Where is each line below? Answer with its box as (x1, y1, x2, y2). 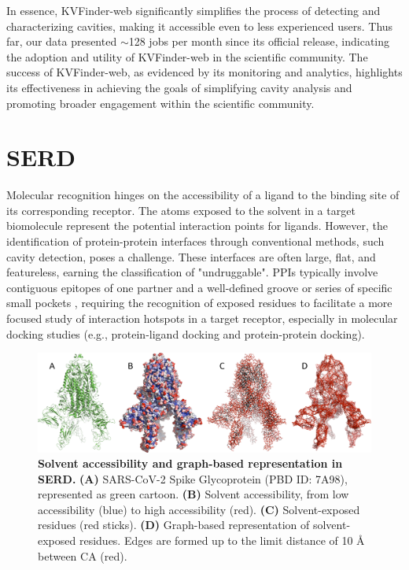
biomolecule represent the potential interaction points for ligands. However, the (6, 217, 388, 234)
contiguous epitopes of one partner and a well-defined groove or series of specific (6, 279, 392, 295)
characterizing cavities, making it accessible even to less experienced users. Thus (6, 17, 393, 34)
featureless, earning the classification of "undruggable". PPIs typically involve (6, 264, 378, 280)
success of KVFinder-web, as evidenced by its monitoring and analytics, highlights (6, 64, 403, 80)
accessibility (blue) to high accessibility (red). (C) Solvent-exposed (38, 501, 360, 517)
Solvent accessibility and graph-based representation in (38, 455, 343, 472)
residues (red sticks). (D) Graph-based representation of (38, 516, 310, 533)
